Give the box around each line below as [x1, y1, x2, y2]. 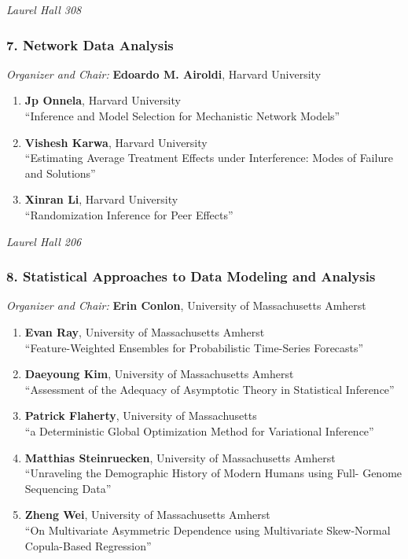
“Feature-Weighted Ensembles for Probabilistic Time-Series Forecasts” [24, 339, 364, 355]
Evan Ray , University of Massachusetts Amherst [24, 323, 265, 340]
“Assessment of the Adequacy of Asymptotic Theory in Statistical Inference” [24, 381, 395, 397]
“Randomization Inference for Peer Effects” [24, 206, 233, 222]
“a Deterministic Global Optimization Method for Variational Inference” [24, 422, 374, 439]
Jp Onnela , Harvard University [24, 92, 181, 108]
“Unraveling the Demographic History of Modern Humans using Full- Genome [24, 465, 402, 481]
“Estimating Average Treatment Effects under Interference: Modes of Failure [24, 149, 393, 166]
